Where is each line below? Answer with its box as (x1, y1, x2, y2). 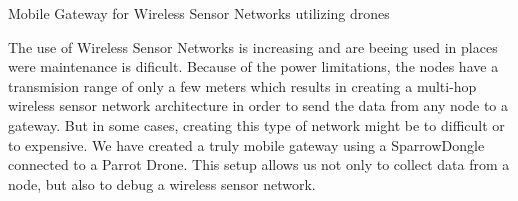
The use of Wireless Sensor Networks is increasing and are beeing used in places (8, 36, 498, 57)
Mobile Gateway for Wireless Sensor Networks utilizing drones (8, 3, 390, 23)
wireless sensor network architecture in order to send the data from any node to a (8, 95, 508, 116)
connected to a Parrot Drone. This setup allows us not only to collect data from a (8, 154, 510, 175)
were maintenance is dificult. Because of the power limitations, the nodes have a (8, 56, 499, 77)
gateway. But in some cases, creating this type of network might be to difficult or (8, 114, 505, 135)
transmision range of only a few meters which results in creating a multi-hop (8, 75, 477, 96)
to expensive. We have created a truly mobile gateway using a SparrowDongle (8, 134, 485, 155)
